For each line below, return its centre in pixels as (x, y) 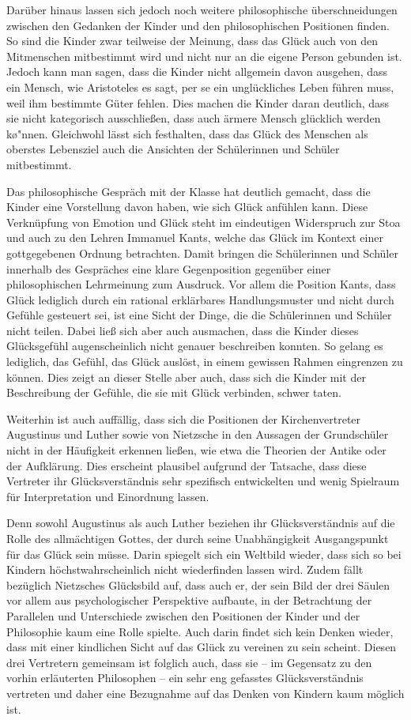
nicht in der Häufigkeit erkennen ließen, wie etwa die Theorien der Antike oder (196, 450)
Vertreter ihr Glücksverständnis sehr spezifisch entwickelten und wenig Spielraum (203, 481)
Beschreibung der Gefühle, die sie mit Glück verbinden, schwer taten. (174, 392)
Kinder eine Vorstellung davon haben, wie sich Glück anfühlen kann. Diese (187, 207)
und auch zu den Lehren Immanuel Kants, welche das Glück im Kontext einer (195, 237)
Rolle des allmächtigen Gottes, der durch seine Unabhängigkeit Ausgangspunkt (198, 538)
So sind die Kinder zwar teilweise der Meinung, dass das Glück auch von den (192, 41)
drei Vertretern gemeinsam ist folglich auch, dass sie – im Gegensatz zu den (189, 662)
